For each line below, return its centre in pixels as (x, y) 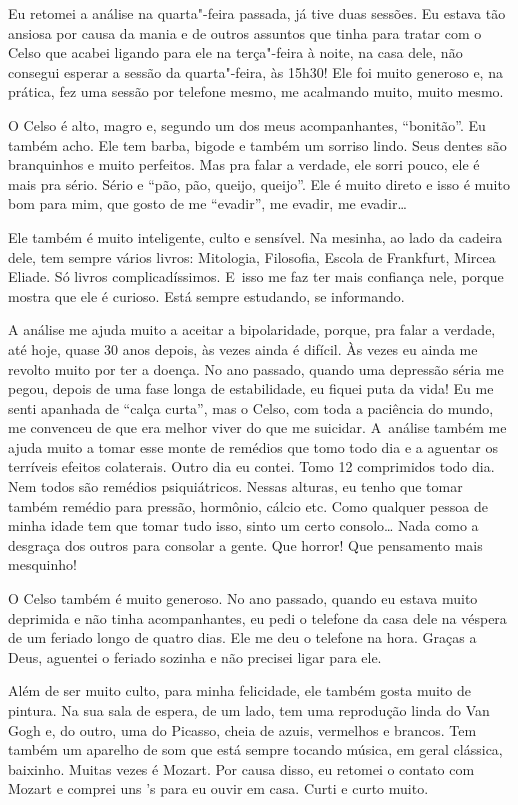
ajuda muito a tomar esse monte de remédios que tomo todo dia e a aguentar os (253, 446)
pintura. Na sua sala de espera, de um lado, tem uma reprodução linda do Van (249, 710)
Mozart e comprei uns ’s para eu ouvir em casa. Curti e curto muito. (218, 788)
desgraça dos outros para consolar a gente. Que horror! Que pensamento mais (245, 544)
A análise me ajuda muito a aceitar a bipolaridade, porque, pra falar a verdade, (252, 329)
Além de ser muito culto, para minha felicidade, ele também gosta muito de (239, 690)
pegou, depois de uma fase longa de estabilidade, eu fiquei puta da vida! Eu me (251, 388)
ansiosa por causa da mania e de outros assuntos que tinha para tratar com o (245, 32)
